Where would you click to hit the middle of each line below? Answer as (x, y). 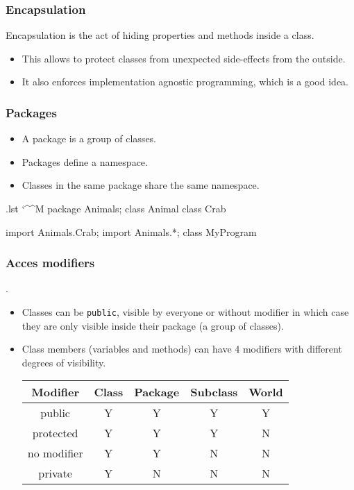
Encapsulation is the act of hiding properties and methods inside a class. (160, 35)
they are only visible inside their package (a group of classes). (153, 325)
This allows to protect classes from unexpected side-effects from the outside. (184, 58)
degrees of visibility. (64, 362)
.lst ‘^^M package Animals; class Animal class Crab (116, 208)
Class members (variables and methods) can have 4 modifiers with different (182, 349)
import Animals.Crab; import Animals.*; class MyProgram (131, 231)
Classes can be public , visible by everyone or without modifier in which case (185, 312)
